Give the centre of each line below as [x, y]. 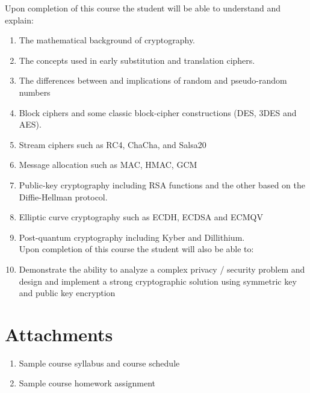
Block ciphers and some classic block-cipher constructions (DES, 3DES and [158, 112]
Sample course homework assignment [87, 383]
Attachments [59, 334]
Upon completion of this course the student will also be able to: [136, 249]
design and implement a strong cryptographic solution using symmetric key [158, 281]
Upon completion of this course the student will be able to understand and [143, 8]
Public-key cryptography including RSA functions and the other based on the [162, 184]
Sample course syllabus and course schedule [99, 363]
